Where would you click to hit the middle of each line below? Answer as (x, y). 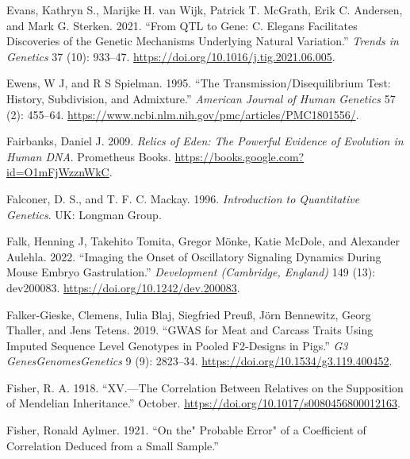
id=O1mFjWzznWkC (58, 172)
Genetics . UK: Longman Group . (84, 214)
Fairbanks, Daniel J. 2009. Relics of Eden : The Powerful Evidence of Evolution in (205, 141)
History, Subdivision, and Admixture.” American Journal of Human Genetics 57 (201, 98)
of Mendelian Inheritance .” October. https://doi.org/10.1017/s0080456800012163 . (203, 403)
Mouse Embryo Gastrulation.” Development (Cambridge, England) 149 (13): (191, 272)
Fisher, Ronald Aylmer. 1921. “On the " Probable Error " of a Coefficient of (186, 430)
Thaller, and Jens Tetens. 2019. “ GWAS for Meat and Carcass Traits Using (190, 330)
